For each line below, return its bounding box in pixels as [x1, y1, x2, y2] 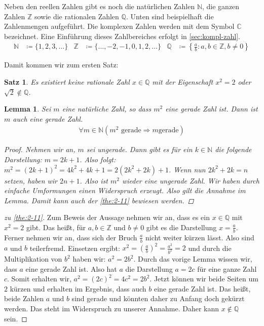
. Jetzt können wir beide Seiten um [149, 273, 258, 284]
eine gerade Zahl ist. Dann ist [165, 103, 258, 114]
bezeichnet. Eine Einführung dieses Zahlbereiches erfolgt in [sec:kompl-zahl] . [4, 30, 240, 41]
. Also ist [80, 175, 108, 186]
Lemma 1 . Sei [4, 103, 51, 114]
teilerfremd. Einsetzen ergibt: [29, 242, 120, 253]
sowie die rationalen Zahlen [34, 11, 119, 21]
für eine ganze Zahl [197, 263, 257, 274]
